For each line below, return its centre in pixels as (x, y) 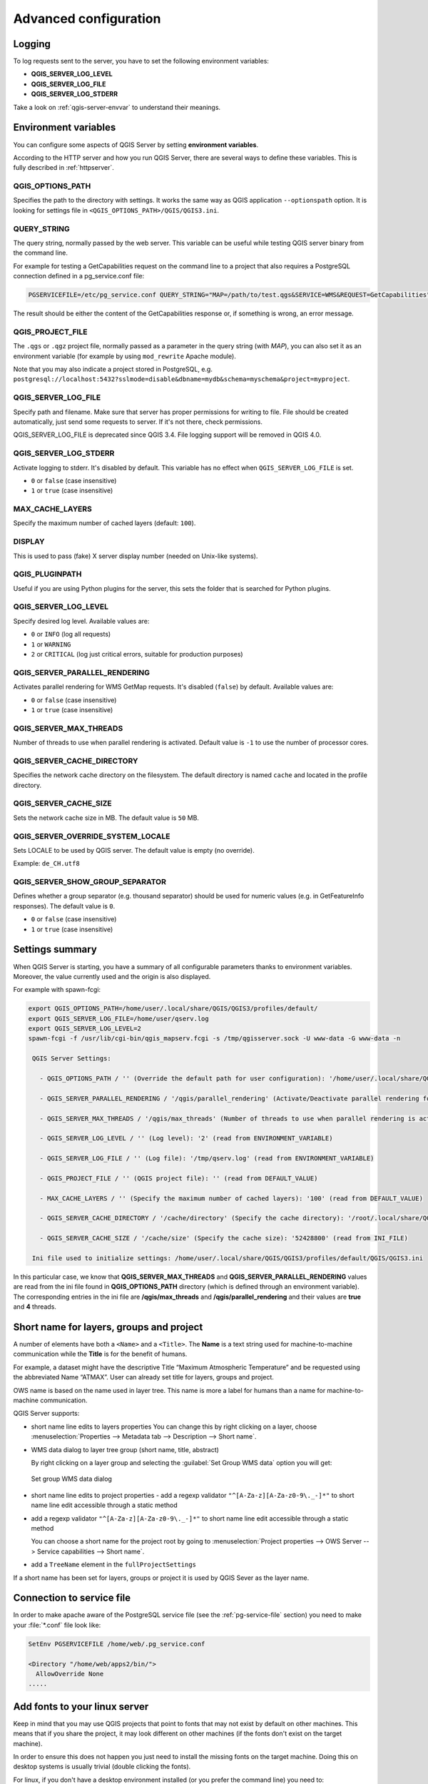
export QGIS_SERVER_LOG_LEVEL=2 (85, 1029)
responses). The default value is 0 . (64, 906)
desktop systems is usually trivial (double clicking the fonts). (102, 1767)
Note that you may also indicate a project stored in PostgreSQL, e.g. (113, 369)
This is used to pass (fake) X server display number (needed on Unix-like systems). (136, 556)
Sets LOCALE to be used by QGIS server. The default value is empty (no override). (134, 850)
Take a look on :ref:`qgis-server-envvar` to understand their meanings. (117, 107)
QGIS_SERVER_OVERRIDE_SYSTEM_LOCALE (92, 836)
